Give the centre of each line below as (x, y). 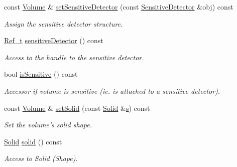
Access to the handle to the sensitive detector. (74, 57)
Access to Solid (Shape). (41, 158)
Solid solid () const (33, 141)
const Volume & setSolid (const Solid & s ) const (77, 108)
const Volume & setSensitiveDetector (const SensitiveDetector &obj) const (119, 7)
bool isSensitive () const (41, 74)
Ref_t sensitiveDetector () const (54, 40)
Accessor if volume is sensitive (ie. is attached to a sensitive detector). (112, 91)
